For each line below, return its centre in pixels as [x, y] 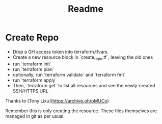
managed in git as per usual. [35, 116]
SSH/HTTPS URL [30, 91]
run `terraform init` [32, 64]
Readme [86, 9]
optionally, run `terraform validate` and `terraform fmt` [69, 75]
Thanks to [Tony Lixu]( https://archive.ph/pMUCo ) [57, 101]
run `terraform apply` [35, 80]
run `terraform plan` [33, 69]
